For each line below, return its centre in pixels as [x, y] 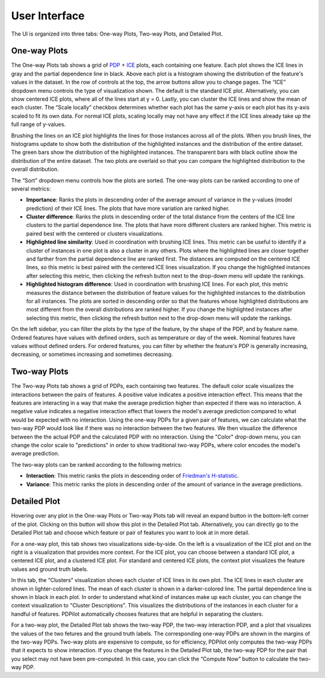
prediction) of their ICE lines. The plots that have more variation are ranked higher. [128, 208]
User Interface [48, 16]
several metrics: [31, 189]
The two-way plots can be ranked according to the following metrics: [97, 464]
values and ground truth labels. [50, 569]
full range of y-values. [39, 124]
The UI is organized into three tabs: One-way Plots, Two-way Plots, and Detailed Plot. [117, 34]
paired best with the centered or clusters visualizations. [95, 233]
